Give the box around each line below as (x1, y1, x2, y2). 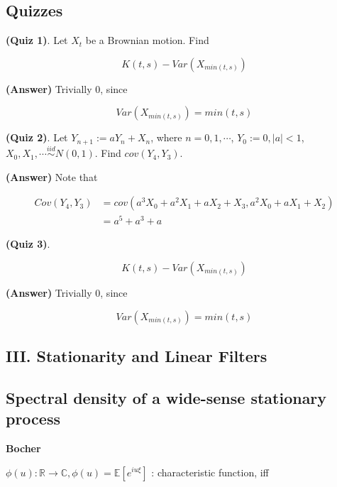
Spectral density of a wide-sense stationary (6, 386, 327, 408)
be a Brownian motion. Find (85, 33, 209, 48)
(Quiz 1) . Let (6, 33, 68, 48)
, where (150, 130, 182, 145)
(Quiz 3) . (6, 236, 50, 251)
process (6, 407, 60, 429)
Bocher (6, 440, 41, 455)
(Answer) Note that (6, 169, 98, 184)
